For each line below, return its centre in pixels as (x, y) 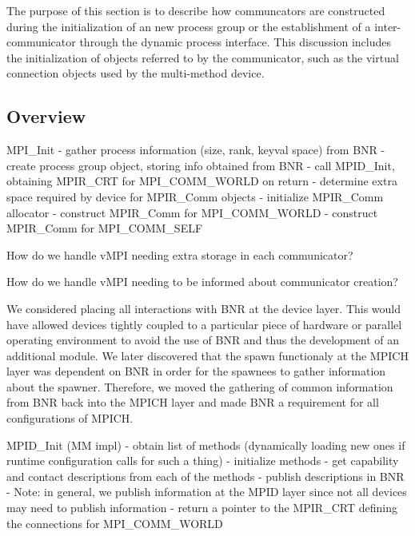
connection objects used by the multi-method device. (136, 73)
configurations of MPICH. (70, 418)
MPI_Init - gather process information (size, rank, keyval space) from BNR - (196, 150)
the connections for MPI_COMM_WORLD (115, 523)
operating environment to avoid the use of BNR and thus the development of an (203, 340)
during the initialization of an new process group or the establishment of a (189, 26)
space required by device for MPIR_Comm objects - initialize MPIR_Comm (195, 196)
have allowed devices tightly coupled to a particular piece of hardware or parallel (204, 324)
